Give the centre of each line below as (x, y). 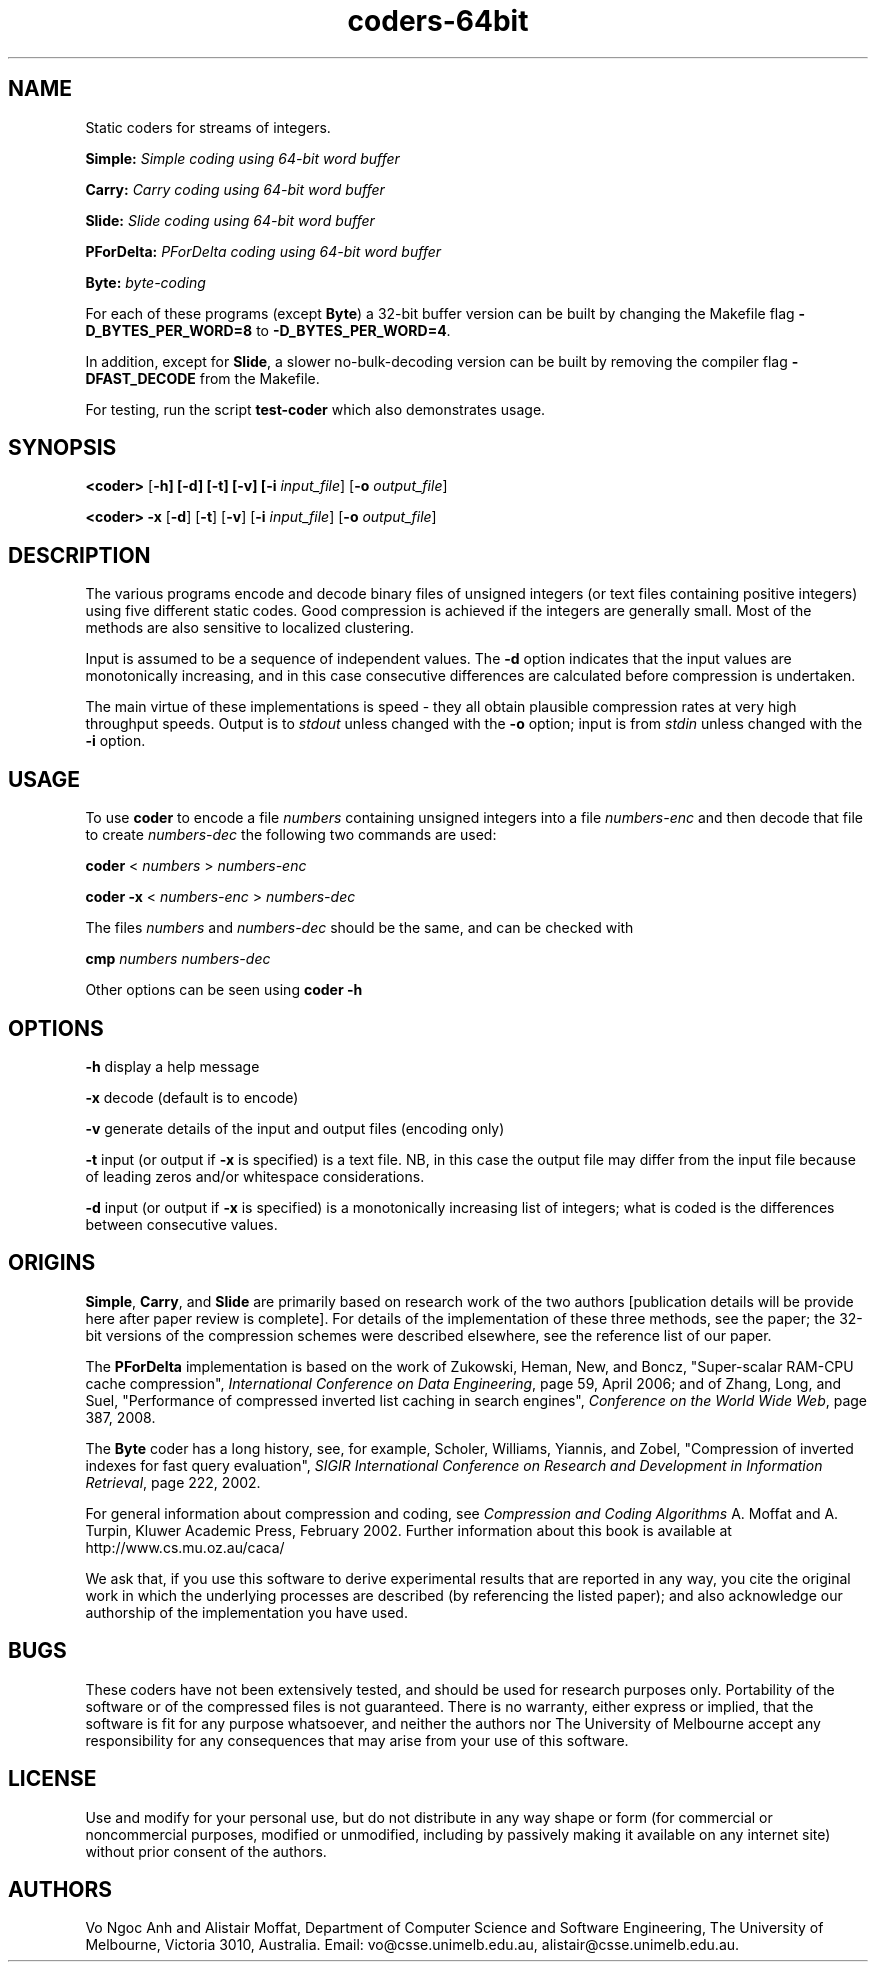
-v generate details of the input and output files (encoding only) (295, 1128)
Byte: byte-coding (145, 282)
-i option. (115, 741)
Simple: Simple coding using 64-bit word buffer (242, 158)
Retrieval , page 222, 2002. (173, 1482)
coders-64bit (438, 21)
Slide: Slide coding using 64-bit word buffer (230, 220)
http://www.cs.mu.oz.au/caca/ (185, 1547)
